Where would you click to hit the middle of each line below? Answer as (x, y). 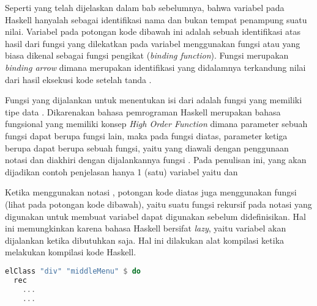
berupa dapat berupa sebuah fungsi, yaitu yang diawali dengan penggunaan (147, 148)
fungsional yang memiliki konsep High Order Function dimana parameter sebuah (156, 124)
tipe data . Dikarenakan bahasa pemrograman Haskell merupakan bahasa (143, 111)
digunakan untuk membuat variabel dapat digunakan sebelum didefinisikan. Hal (155, 216)
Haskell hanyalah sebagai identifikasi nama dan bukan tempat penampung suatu (156, 19)
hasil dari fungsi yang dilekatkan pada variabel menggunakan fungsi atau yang (153, 43)
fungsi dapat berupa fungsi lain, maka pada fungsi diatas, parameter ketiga (146, 135)
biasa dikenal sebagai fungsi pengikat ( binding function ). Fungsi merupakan (147, 55)
